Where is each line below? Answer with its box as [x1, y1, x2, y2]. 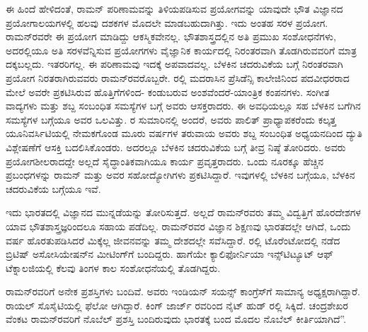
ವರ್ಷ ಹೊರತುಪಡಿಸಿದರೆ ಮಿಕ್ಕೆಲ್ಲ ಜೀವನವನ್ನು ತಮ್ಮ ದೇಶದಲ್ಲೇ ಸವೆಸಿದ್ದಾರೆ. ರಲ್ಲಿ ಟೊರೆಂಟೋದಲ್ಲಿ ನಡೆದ [6, 232, 340, 247]
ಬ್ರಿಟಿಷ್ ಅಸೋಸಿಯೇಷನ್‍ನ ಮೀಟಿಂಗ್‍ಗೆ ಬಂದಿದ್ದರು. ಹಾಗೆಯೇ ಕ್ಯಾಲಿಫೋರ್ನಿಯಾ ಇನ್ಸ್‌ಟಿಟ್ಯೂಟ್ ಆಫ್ [6, 247, 333, 261]
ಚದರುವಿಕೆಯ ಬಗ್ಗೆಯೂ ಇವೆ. [6, 181, 101, 196]
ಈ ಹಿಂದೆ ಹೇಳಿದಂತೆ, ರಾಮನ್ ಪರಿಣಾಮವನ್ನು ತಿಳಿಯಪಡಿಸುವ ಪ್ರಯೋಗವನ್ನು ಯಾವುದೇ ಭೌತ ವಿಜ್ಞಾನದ [6, 1, 343, 16]
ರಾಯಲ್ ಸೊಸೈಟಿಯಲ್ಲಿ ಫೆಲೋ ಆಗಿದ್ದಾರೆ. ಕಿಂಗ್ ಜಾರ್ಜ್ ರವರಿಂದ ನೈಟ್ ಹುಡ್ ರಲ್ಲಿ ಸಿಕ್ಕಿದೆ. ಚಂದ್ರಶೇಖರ [6, 297, 348, 312]
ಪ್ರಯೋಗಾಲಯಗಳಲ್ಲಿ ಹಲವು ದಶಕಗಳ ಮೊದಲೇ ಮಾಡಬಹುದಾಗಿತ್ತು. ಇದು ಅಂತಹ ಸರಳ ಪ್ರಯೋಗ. [6, 15, 328, 30]
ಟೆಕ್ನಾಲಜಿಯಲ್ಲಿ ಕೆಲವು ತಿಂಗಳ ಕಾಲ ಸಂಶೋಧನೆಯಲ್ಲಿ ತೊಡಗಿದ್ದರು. [6, 260, 221, 275]
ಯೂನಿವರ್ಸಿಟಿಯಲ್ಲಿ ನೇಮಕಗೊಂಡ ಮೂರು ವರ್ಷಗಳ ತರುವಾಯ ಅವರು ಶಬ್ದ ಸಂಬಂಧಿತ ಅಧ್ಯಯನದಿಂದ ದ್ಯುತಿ [6, 126, 362, 141]
